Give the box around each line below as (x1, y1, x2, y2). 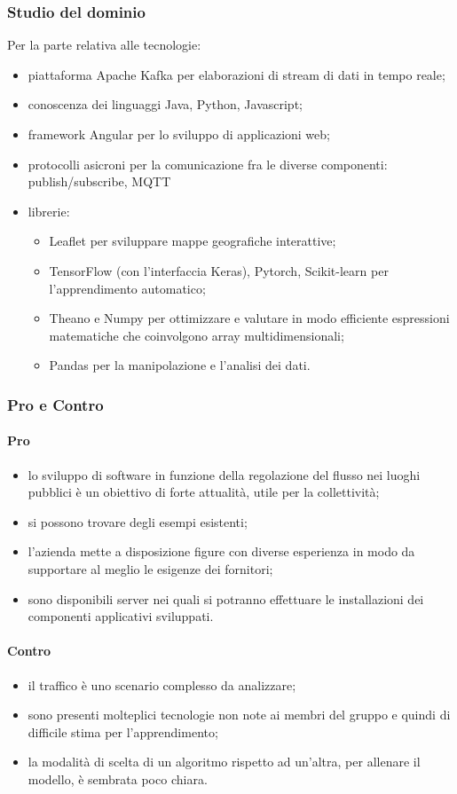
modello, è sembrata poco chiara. (28, 769, 208, 788)
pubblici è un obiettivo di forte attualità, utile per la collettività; (28, 483, 380, 501)
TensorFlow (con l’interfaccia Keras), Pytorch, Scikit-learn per (49, 261, 389, 279)
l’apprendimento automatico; (49, 279, 206, 297)
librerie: (28, 201, 70, 220)
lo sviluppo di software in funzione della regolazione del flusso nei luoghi (28, 465, 421, 483)
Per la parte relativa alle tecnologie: (7, 35, 201, 54)
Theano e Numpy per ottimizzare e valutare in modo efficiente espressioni (49, 309, 450, 327)
